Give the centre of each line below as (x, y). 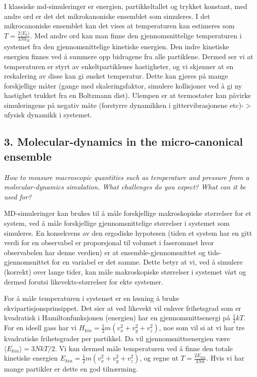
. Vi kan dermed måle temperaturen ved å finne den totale (144, 348)
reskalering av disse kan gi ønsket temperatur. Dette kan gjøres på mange (116, 76)
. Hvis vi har (225, 358)
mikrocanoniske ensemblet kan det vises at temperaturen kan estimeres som (119, 26)
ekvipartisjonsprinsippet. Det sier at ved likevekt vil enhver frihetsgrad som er (123, 308)
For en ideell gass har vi (40, 328)
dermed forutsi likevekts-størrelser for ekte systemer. (84, 281)
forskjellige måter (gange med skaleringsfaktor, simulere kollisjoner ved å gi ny (123, 85)
